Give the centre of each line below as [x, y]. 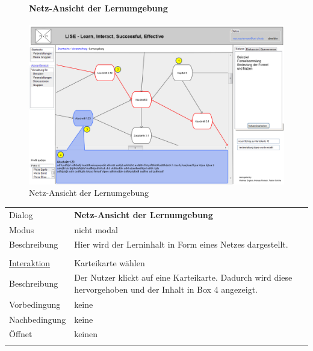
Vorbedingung [35, 304]
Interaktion [30, 262]
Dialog [21, 214]
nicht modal [96, 229]
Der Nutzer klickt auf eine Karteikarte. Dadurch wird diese [183, 277]
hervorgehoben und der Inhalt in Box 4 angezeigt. [166, 289]
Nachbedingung [38, 319]
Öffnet [21, 334]
